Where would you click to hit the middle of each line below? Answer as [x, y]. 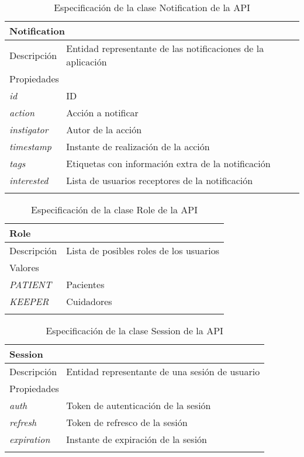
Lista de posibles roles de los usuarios [143, 250]
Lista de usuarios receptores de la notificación [160, 180]
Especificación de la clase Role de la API [114, 210]
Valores [24, 267]
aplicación [87, 62]
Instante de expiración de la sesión [137, 439]
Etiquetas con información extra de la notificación [168, 163]
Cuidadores [89, 301]
